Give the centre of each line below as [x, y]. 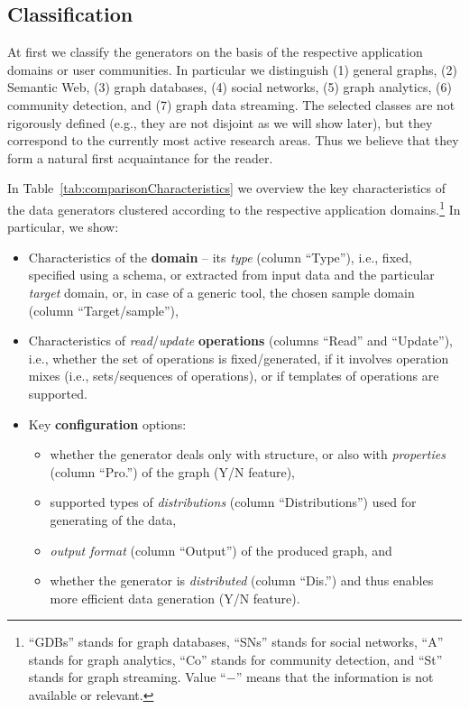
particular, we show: [63, 227]
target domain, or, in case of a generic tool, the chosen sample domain [221, 292]
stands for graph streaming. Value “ [127, 677]
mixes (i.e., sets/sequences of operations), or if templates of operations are [234, 376]
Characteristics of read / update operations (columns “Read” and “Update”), [240, 341]
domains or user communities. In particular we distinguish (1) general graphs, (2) [232, 69]
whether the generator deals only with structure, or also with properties [248, 454]
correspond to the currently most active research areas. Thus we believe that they [233, 140]
